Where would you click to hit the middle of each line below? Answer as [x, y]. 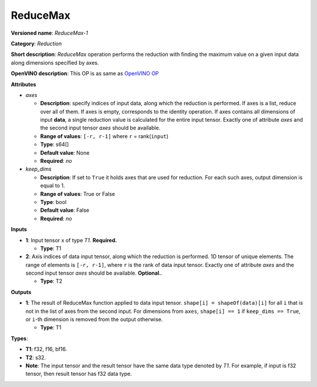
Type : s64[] [55, 145]
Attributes [23, 84]
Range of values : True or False [78, 193]
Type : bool [53, 202]
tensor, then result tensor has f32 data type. [79, 374]
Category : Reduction [36, 44]
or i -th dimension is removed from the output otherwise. [94, 319]
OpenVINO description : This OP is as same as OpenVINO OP [85, 74]
